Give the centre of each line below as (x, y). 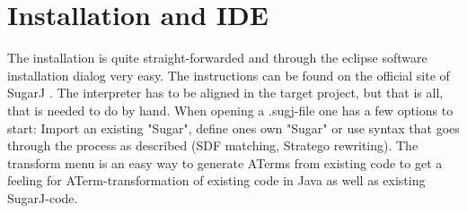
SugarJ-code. (43, 197)
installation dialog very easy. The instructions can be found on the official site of (229, 75)
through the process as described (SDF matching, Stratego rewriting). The (213, 145)
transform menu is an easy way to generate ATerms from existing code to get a (225, 162)
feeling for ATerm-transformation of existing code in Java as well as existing (216, 180)
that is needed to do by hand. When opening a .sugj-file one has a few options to (230, 110)
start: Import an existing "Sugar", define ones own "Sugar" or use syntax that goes (233, 128)
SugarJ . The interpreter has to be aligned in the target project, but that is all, (225, 93)
